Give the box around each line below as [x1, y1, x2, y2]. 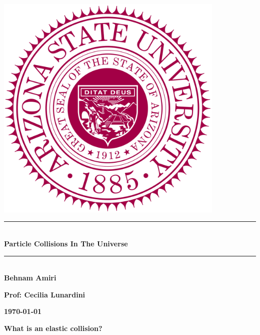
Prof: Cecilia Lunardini [4, 289, 85, 299]
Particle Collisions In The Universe [4, 238, 128, 248]
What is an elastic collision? [4, 322, 102, 333]
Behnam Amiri [4, 272, 56, 283]
